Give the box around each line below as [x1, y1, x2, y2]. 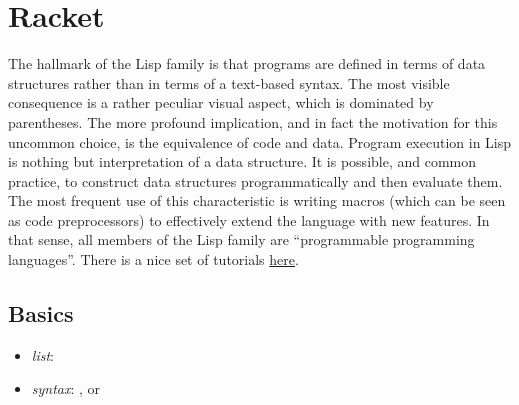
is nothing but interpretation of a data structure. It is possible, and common [8, 151, 477, 172]
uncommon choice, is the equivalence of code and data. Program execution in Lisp [8, 131, 512, 152]
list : [31, 344, 54, 365]
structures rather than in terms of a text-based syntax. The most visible [8, 72, 450, 93]
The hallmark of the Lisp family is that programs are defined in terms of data [8, 53, 486, 74]
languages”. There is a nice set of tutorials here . [8, 249, 299, 270]
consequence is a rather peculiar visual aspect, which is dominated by [8, 92, 434, 113]
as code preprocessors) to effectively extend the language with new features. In [8, 209, 490, 230]
